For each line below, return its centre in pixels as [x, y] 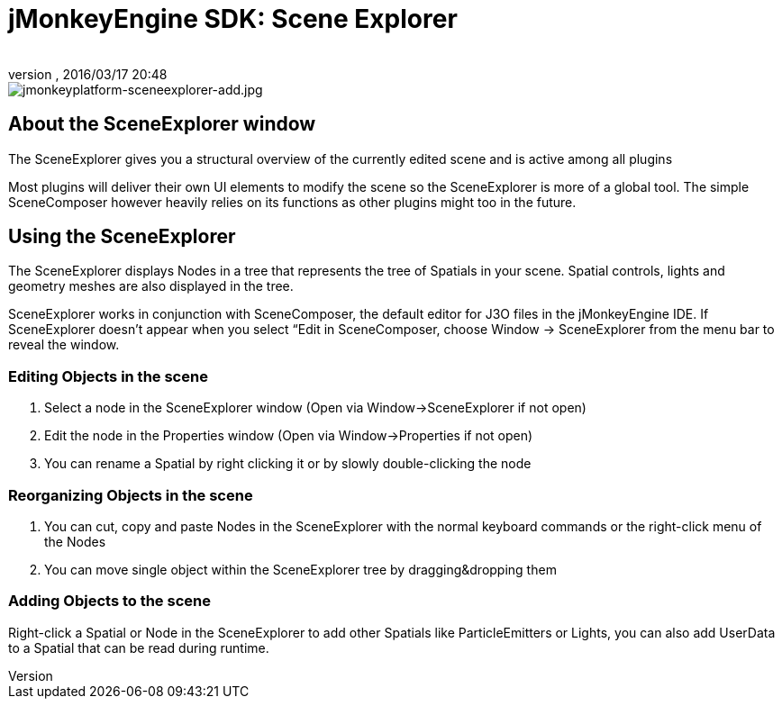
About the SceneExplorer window [162, 124]
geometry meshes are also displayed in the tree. [151, 286]
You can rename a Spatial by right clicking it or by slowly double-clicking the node [288, 464]
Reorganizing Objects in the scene [131, 495]
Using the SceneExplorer [122, 237]
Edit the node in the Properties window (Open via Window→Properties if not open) [289, 436]
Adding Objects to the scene [109, 601]
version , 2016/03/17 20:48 [88, 74]
